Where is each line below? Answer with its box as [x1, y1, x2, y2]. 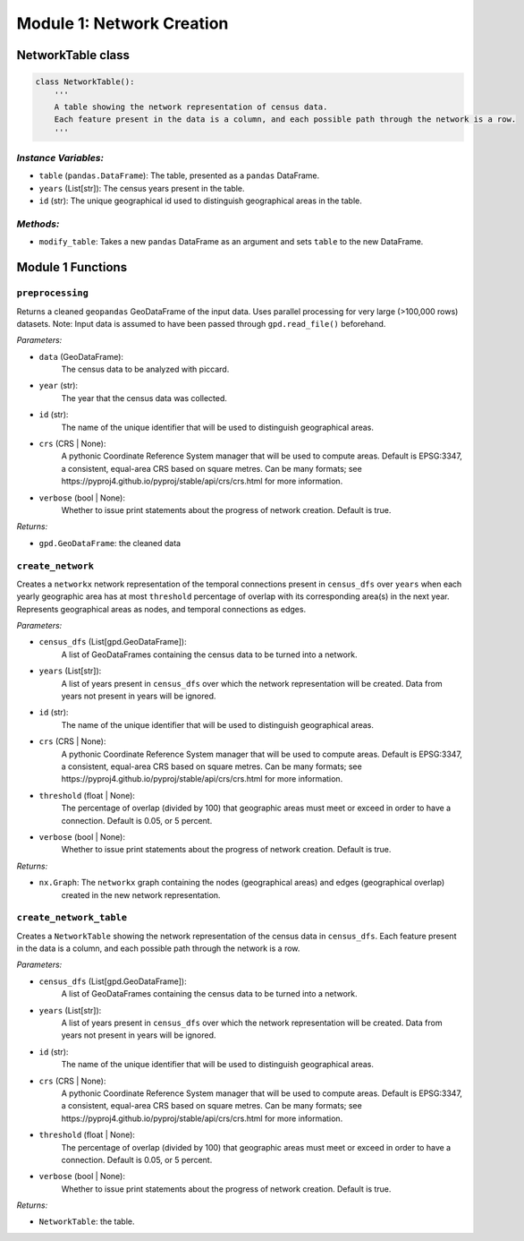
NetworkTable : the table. [38, 1216, 135, 1227]
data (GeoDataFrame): [38, 351, 124, 362]
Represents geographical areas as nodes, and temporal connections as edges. [16, 603, 307, 614]
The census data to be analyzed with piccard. [61, 364, 230, 375]
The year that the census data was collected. [61, 392, 228, 403]
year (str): [38, 381, 79, 391]
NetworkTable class [16, 47, 130, 63]
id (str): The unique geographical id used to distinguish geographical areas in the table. [38, 195, 362, 206]
